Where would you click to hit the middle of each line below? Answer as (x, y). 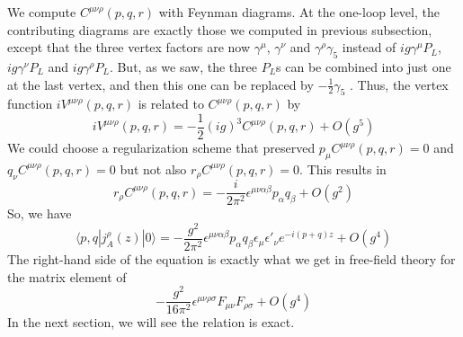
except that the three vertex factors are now (129, 47)
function (30, 104)
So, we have (40, 213)
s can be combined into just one (364, 66)
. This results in (343, 168)
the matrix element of (67, 276)
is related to (171, 104)
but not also (153, 168)
